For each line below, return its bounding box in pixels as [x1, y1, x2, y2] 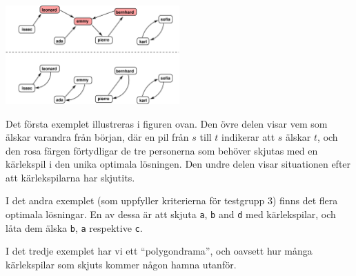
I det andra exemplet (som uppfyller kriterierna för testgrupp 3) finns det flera [6, 193, 338, 208]
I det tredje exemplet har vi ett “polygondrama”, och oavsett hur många [6, 244, 313, 258]
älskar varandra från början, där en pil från [6, 130, 189, 144]
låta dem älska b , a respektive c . [6, 220, 143, 235]
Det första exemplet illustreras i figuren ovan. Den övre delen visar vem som [6, 116, 328, 130]
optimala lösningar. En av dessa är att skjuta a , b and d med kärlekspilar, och [6, 207, 336, 221]
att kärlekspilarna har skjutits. [6, 170, 135, 184]
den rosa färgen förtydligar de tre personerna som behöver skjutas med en [6, 143, 318, 157]
